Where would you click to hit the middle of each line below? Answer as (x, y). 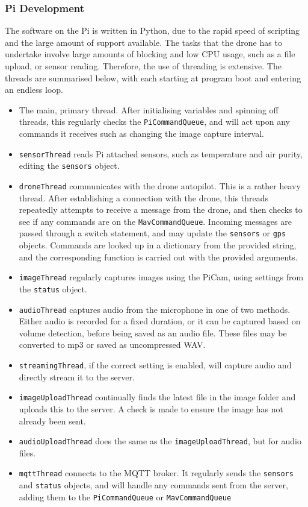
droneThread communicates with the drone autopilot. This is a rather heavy (160, 185)
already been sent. (52, 420)
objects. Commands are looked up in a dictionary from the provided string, (158, 245)
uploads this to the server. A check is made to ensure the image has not (151, 408)
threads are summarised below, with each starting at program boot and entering (153, 77)
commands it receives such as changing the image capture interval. (141, 134)
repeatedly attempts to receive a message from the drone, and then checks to (161, 209)
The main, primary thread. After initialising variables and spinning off (149, 109)
